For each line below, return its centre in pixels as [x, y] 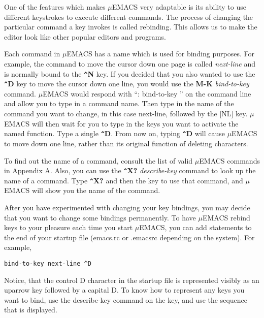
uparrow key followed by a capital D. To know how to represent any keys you [124, 290]
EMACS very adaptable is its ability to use [179, 7]
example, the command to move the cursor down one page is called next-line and [130, 63]
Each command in [32, 54]
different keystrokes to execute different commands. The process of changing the [129, 17]
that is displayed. [31, 310]
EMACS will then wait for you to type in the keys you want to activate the [121, 123]
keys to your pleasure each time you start [69, 227]
